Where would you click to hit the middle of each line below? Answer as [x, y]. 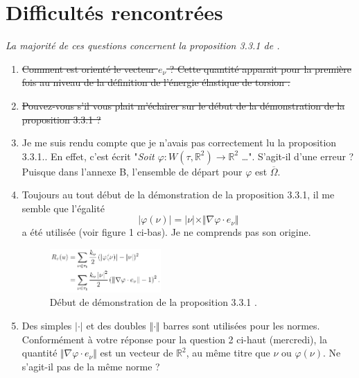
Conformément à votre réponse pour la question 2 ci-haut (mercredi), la [175, 339]
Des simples [47, 326]
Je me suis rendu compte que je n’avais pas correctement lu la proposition [179, 143]
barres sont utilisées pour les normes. [242, 326]
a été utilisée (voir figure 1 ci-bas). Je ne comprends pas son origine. [166, 232]
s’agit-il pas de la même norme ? [91, 366]
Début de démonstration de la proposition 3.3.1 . [153, 302]
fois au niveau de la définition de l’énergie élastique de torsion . [156, 82]
